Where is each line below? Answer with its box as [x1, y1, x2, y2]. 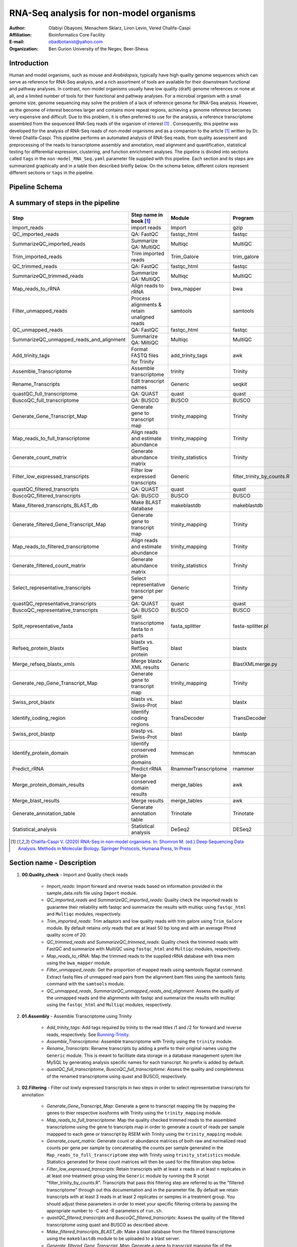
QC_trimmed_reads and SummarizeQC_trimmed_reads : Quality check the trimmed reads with [46, 939, 238, 945]
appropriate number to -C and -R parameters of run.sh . [46, 1208, 163, 1214]
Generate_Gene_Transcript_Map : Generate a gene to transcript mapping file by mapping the [46, 1103, 236, 1109]
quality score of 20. [46, 932, 87, 938]
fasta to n [131, 626, 153, 633]
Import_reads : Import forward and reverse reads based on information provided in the [46, 883, 223, 889]
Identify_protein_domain [12, 750, 69, 757]
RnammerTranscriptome [170, 766, 227, 773]
